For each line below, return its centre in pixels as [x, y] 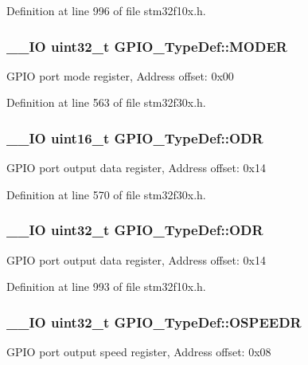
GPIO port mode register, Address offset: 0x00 [120, 75]
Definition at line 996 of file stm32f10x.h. [106, 10]
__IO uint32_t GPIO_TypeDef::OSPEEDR [154, 322]
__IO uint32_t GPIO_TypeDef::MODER [147, 46]
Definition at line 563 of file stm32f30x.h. [106, 102]
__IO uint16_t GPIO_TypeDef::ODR [135, 137]
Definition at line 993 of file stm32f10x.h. [106, 287]
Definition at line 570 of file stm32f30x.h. [106, 194]
